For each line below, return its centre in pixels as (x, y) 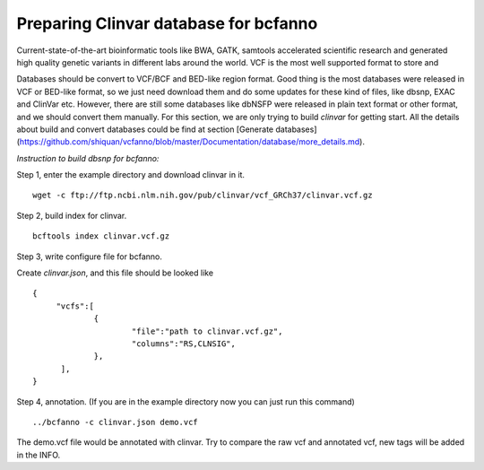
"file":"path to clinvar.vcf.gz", (207, 331)
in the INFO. (39, 455)
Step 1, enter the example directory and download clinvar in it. (131, 175)
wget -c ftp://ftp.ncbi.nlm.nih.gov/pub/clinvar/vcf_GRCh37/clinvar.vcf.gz (203, 196)
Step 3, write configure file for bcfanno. (90, 257)
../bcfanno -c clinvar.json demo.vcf (116, 422)
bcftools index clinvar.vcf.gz (101, 236)
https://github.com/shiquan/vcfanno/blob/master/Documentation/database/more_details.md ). (192, 142)
